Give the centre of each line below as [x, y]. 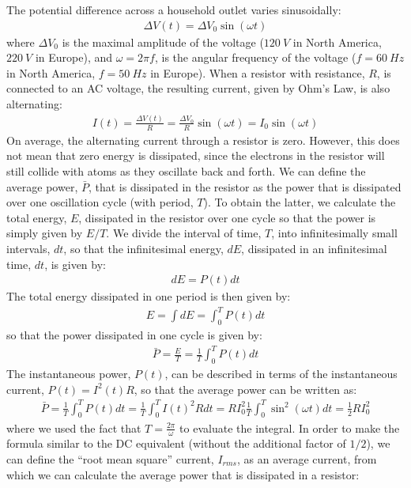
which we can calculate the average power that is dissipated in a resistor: [183, 474]
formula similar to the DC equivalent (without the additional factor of [176, 443]
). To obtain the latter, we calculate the [300, 202]
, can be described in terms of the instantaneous [281, 373]
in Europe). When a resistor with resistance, [258, 72]
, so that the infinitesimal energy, [143, 248]
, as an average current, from [307, 458]
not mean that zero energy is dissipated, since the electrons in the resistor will [196, 155]
